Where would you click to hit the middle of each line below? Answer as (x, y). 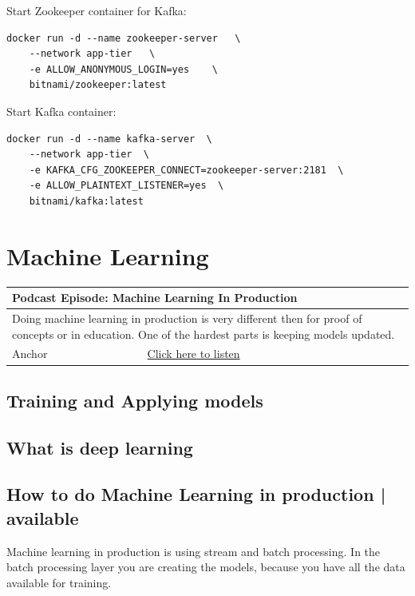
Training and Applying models (135, 400)
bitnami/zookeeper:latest (98, 85)
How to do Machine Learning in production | (196, 494)
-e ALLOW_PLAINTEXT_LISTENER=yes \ (126, 186)
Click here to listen (194, 354)
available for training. (59, 582)
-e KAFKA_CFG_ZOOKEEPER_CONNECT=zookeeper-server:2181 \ (186, 170)
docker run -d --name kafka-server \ (109, 139)
